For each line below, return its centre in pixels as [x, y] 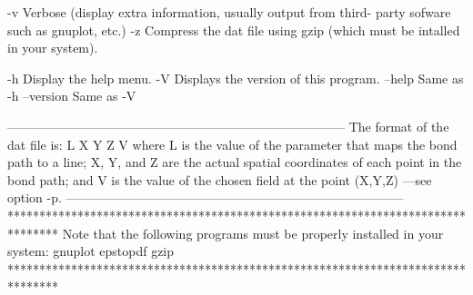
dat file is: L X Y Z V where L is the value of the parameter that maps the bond [232, 144]
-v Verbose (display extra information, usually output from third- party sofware [229, 12]
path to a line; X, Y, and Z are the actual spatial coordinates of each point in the [235, 162]
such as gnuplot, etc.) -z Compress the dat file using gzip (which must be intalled [234, 29]
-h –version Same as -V [72, 96]
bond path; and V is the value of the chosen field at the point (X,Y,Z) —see [220, 179]
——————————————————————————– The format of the [228, 126]
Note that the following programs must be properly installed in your [253, 233]
